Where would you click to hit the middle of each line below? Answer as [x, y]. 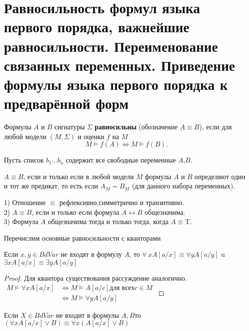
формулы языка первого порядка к [116, 84]
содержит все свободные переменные [121, 160]
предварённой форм [66, 103]
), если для [215, 127]
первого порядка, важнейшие [97, 27]
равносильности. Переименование [111, 46]
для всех [122, 288]
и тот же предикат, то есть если [51, 186]
